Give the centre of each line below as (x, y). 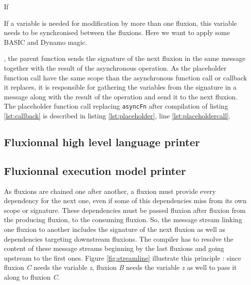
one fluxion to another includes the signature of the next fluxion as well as (115, 229)
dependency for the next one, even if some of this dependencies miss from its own (125, 200)
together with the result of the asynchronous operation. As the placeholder (115, 67)
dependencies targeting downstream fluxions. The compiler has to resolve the (119, 238)
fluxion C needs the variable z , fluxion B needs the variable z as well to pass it (120, 267)
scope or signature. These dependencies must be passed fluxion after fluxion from (125, 210)
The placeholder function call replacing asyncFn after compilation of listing (116, 106)
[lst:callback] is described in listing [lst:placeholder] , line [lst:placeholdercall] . (117, 115)
